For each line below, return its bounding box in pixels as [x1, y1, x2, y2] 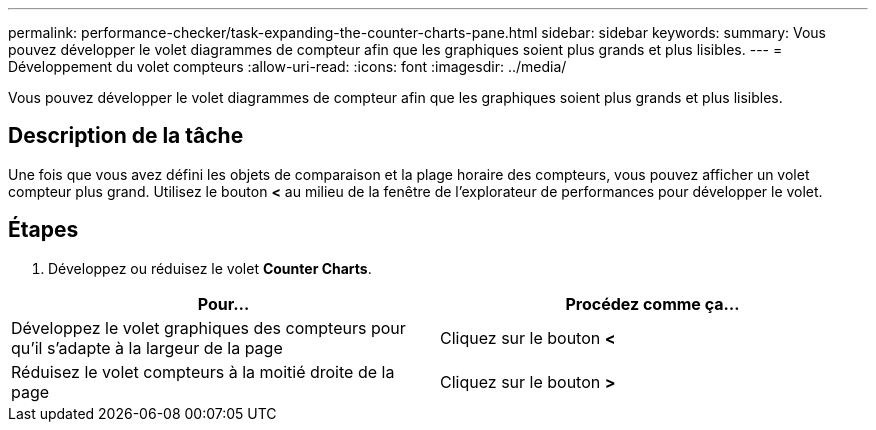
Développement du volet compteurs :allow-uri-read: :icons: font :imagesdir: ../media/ [8, 58, 567, 75]
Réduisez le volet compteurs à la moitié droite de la [11, 361, 395, 382]
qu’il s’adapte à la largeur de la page [11, 337, 283, 358]
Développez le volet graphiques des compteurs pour [11, 317, 406, 338]
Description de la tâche [8, 123, 244, 149]
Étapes [8, 217, 79, 243]
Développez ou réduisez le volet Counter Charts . [48, 259, 372, 277]
